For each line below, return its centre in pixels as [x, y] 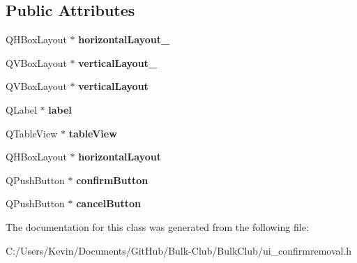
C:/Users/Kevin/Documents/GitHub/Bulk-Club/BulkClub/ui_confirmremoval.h [179, 250]
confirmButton [112, 180]
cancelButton [109, 203]
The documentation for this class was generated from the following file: [157, 226]
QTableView [32, 133]
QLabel [21, 109]
